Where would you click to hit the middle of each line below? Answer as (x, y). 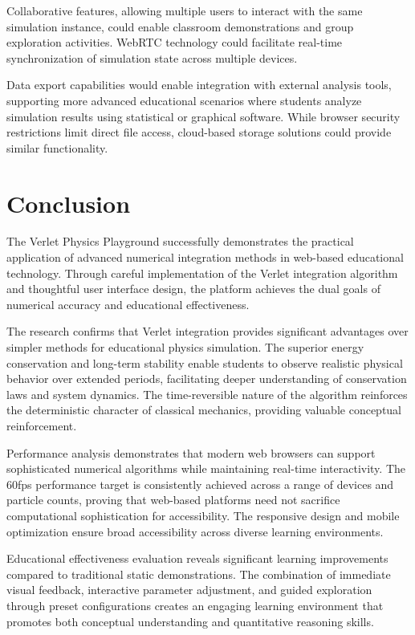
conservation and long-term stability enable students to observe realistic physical (205, 362)
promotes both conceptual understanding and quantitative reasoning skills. (190, 621)
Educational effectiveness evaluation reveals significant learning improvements (197, 558)
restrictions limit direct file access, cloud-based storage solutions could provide (199, 132)
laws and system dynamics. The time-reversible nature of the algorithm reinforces (207, 394)
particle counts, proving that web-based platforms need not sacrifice (173, 500)
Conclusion (69, 203)
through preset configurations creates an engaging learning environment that (195, 605)
